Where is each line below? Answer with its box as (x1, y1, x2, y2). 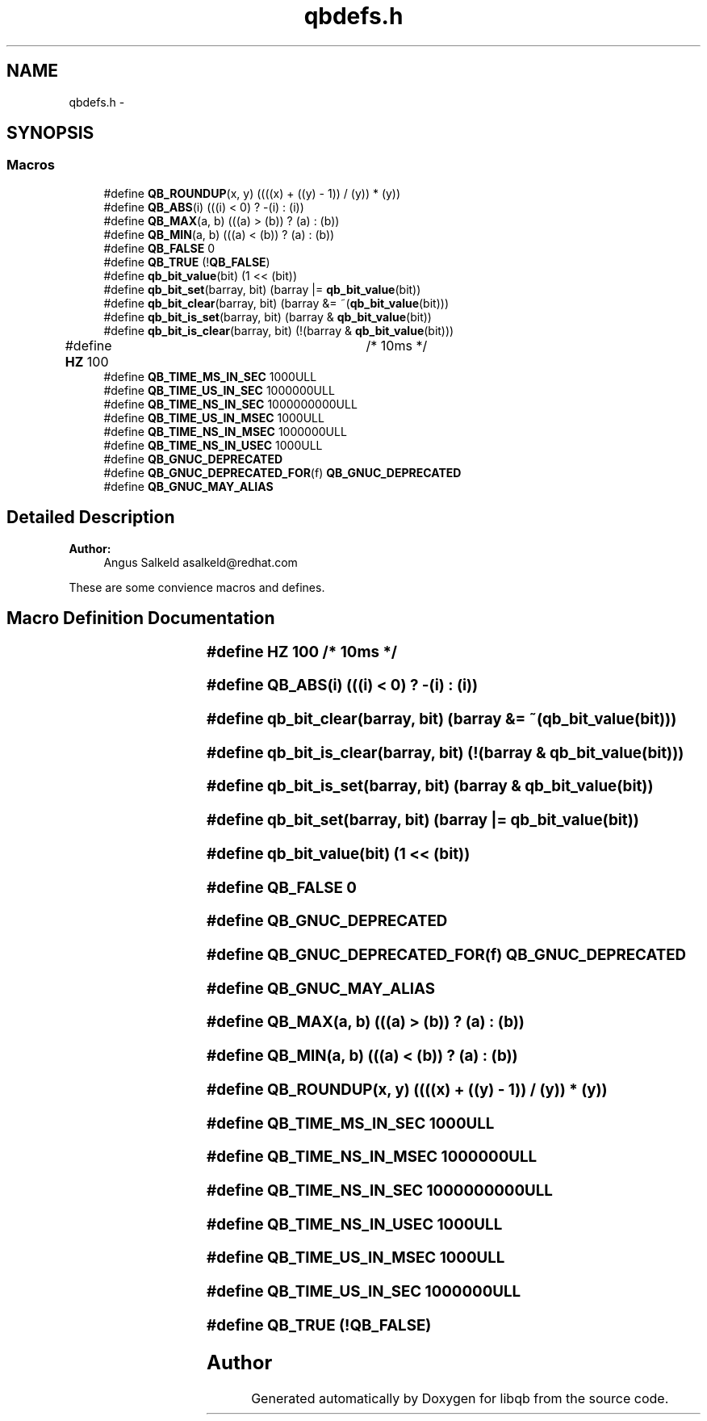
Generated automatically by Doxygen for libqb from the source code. (251, 1390, 669, 1406)
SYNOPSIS (6, 123, 94, 144)
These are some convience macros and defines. (69, 580, 325, 594)
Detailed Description (6, 507, 175, 528)
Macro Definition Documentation (6, 608, 275, 629)
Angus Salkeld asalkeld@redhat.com (103, 555, 298, 569)
